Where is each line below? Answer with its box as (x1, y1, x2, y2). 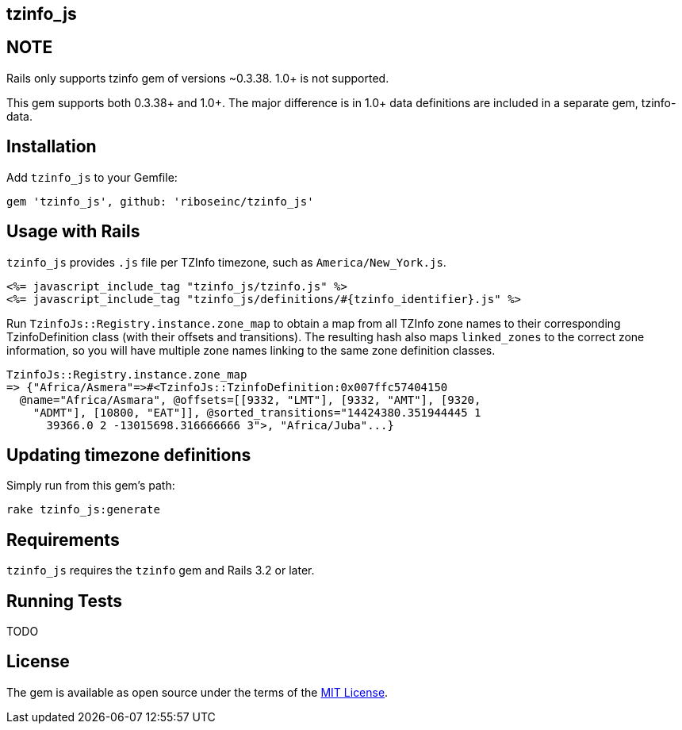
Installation (6, 136, 97, 157)
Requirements (6, 529, 120, 550)
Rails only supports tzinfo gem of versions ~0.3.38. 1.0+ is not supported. (6, 71, 389, 85)
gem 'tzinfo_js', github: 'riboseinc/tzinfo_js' (6, 194, 314, 208)
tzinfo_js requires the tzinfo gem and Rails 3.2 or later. (6, 563, 315, 578)
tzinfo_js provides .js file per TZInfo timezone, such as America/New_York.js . (6, 255, 446, 269)
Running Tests (6, 590, 122, 611)
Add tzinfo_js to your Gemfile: (6, 170, 178, 184)
